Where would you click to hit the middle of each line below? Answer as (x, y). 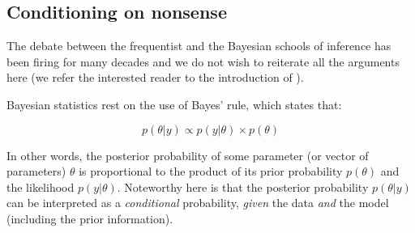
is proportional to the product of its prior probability (211, 171)
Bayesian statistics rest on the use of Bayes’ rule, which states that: (174, 104)
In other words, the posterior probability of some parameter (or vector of (188, 155)
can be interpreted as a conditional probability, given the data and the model (198, 203)
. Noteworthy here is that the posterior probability (243, 186)
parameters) (36, 171)
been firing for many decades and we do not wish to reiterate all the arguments (203, 61)
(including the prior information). (90, 218)
